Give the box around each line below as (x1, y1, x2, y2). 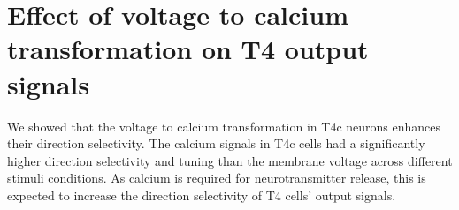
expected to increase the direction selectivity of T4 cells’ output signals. (7, 185, 396, 204)
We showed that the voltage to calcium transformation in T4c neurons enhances (7, 116, 441, 135)
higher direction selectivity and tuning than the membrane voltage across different (7, 151, 453, 169)
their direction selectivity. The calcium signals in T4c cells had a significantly (7, 134, 425, 153)
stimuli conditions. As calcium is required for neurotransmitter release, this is (7, 169, 426, 187)
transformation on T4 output (7, 31, 369, 67)
